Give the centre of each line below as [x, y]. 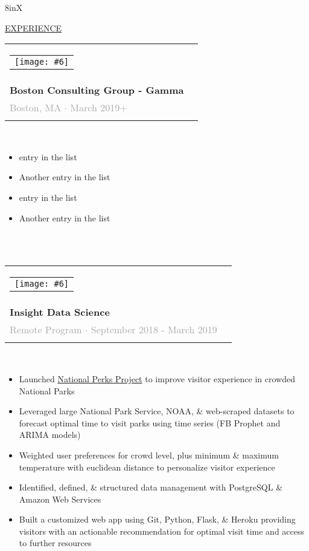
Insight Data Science [60, 312]
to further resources [55, 543]
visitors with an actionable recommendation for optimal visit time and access [162, 531]
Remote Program [46, 330]
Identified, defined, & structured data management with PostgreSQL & [151, 487]
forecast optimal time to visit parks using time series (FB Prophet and [150, 422]
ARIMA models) [50, 435]
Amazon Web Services [60, 499]
